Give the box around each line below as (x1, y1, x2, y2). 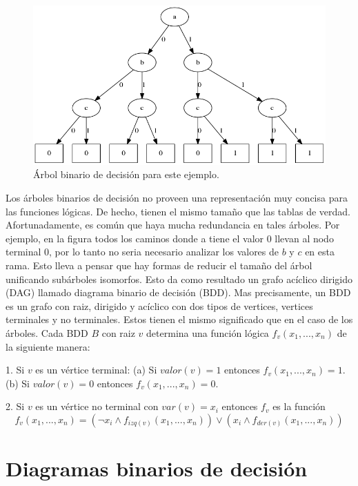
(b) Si (6, 376, 30, 390)
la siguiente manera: (6, 339, 90, 353)
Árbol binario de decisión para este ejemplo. (33, 167, 219, 182)
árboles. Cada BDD (6, 325, 88, 340)
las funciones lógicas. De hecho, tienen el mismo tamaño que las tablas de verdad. (6, 204, 350, 218)
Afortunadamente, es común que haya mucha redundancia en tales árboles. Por (6, 217, 340, 232)
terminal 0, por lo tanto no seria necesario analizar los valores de (6, 244, 279, 259)
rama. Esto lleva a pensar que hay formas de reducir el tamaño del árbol (6, 257, 312, 272)
